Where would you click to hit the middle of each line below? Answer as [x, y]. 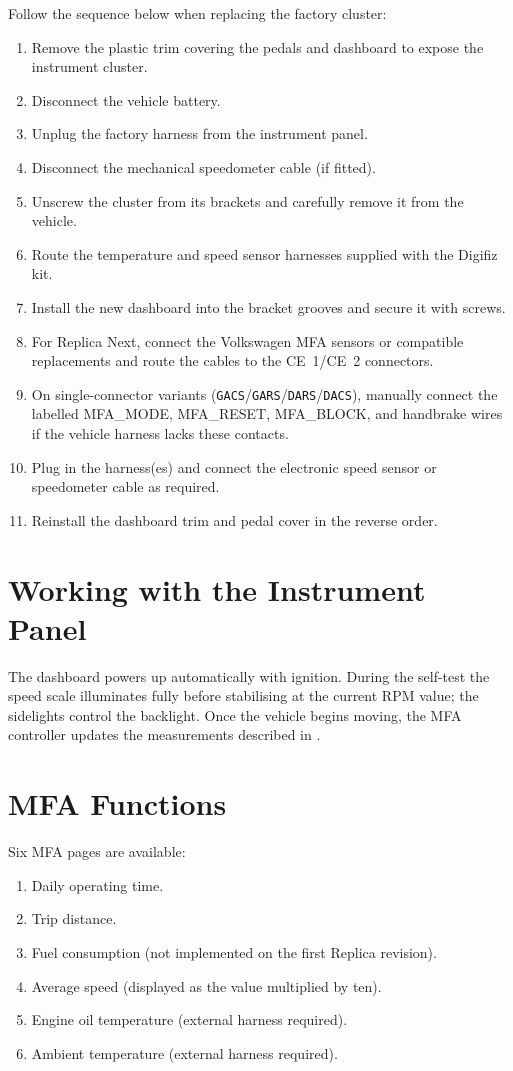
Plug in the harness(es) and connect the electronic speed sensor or [234, 466]
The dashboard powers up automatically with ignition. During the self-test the [249, 675]
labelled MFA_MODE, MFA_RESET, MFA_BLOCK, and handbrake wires [267, 413]
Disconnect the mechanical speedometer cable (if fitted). [203, 166]
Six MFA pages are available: [97, 851]
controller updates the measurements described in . [164, 734]
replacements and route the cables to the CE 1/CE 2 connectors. [232, 360]
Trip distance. [74, 918]
